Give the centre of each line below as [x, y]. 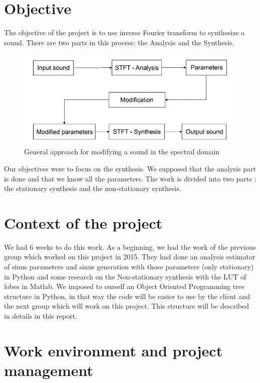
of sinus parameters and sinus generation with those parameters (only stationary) [129, 267]
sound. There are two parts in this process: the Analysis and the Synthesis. [119, 42]
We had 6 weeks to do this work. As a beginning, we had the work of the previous [130, 247]
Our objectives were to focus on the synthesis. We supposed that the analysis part [130, 168]
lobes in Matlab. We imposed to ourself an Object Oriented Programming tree [124, 286]
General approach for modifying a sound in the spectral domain [122, 152]
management [49, 370]
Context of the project [83, 222]
